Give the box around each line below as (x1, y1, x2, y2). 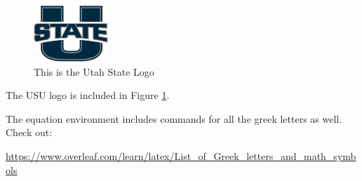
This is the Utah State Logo (34, 64, 154, 79)
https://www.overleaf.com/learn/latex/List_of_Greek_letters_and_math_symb (6, 149, 356, 163)
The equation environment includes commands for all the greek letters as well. (6, 111, 342, 126)
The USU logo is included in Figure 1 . (6, 88, 170, 102)
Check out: (6, 125, 53, 140)
